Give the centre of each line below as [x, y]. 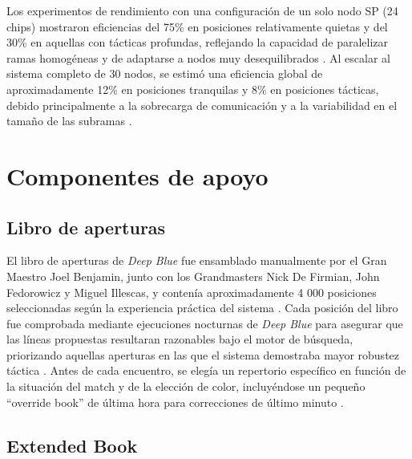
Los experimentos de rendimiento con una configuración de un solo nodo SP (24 [202, 10]
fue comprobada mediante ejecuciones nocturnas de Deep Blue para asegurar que [205, 323]
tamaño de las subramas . [69, 121]
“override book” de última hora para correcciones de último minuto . [175, 402]
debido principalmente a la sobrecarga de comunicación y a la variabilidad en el [202, 105]
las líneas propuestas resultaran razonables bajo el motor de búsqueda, [180, 339]
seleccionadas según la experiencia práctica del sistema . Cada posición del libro [202, 308]
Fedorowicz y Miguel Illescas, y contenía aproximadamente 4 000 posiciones [192, 292]
